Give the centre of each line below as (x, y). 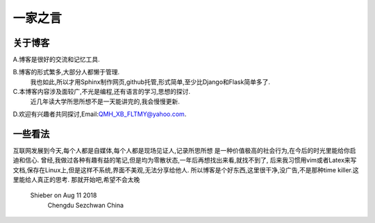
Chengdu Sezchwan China (86, 205)
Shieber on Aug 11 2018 (64, 195)
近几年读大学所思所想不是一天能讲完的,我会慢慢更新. (105, 101)
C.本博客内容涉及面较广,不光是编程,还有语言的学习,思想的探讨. (102, 92)
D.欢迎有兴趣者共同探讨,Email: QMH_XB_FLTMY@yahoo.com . (100, 114)
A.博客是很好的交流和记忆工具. (56, 60)
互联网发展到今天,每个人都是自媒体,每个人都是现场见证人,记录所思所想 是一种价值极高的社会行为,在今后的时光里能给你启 (185, 150)
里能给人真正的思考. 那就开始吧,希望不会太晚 (76, 180)
